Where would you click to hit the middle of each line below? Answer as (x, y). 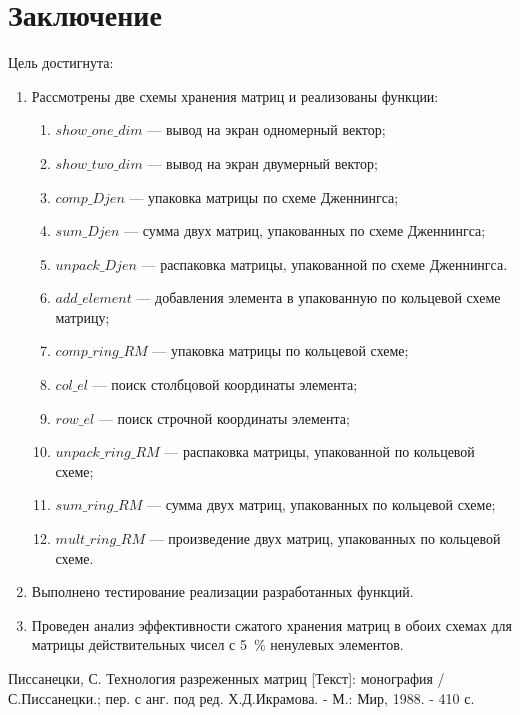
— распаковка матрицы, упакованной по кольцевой (319, 451)
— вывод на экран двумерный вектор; (262, 162)
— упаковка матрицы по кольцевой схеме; (280, 350)
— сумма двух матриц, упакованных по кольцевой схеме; (321, 504)
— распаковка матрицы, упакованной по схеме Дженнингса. (324, 263)
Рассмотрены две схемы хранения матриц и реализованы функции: (235, 95)
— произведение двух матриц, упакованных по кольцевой (325, 538)
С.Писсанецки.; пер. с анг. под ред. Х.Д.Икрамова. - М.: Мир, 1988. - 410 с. (241, 697)
